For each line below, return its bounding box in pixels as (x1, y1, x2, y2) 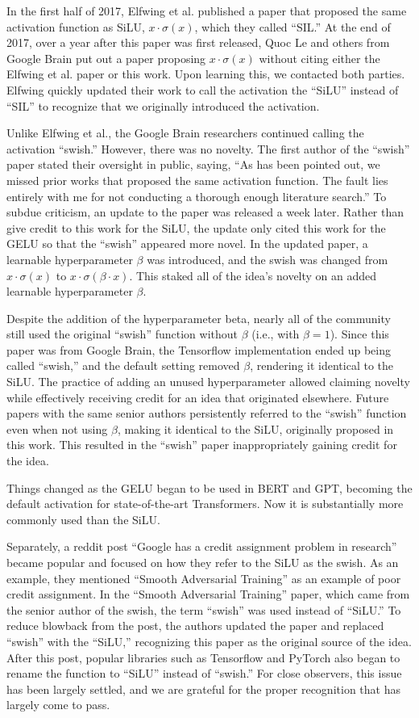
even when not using (6, 420, 108, 437)
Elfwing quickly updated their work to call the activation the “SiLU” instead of (6, 81, 399, 98)
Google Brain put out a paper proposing (6, 49, 206, 66)
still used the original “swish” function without (6, 325, 238, 342)
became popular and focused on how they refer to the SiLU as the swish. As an (6, 554, 399, 570)
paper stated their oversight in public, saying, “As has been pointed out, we (6, 156, 380, 173)
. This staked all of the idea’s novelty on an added (129, 267, 377, 283)
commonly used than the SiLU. (6, 510, 160, 527)
